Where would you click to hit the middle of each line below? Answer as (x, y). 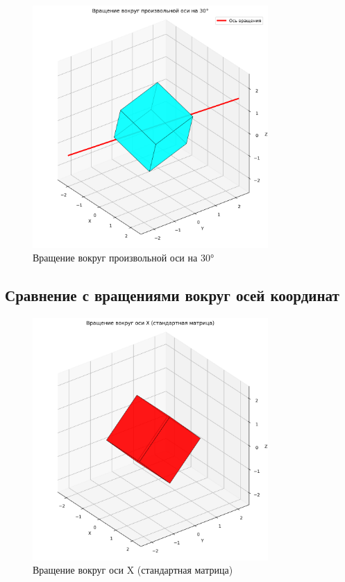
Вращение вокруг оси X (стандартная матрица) (133, 570)
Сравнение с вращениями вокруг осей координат (172, 295)
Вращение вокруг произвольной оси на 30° (124, 258)
